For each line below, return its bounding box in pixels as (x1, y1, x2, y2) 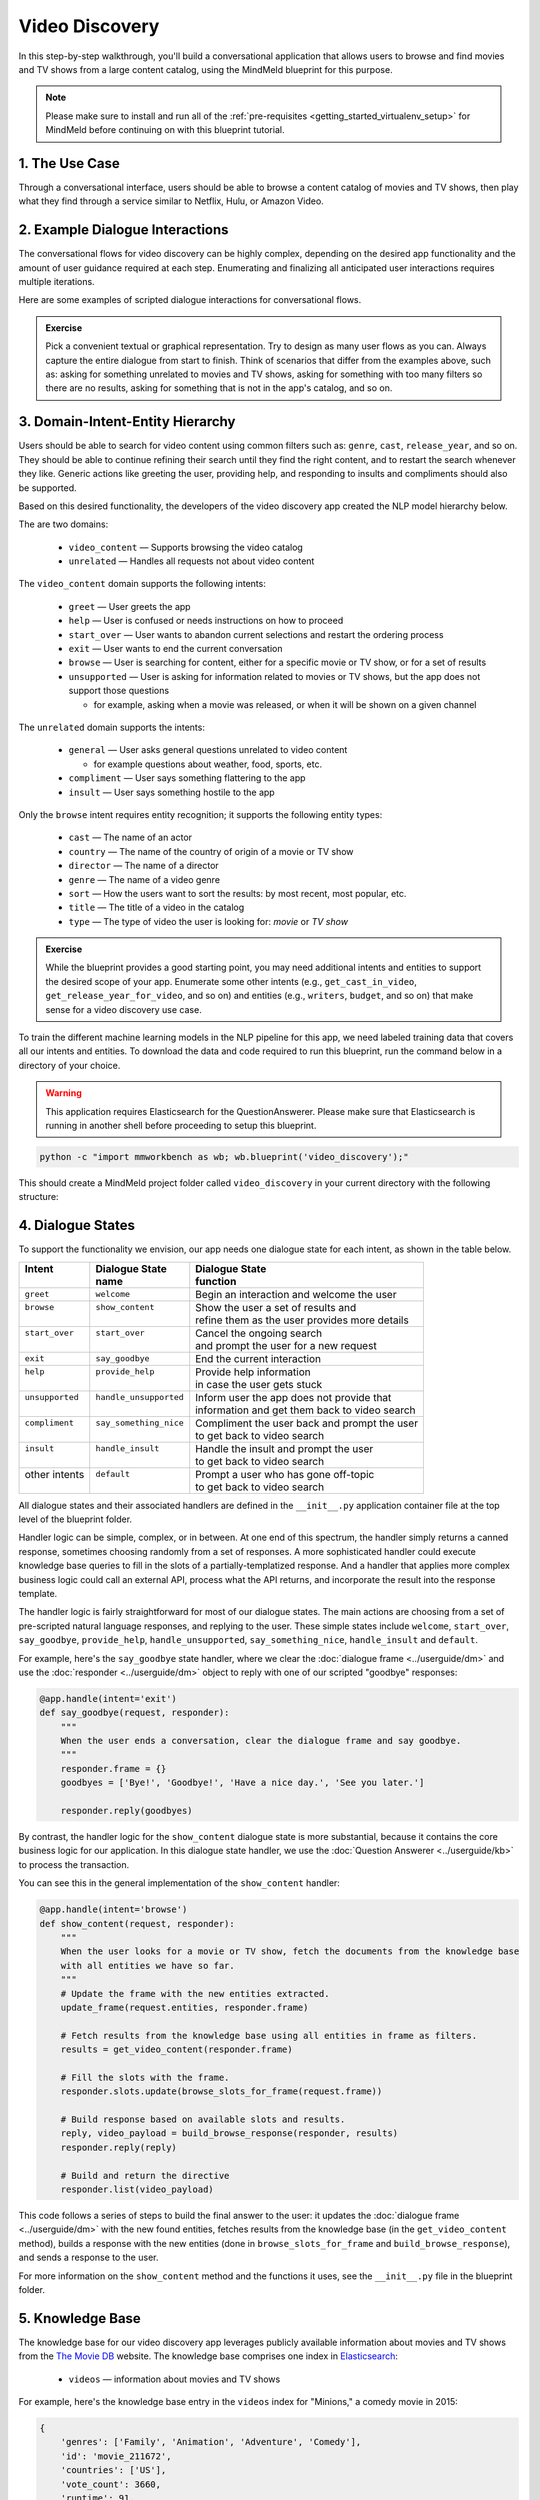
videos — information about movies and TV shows (68, 2373, 281, 2385)
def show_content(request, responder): (39, 1918, 235, 1929)
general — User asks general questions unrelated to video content (68, 744, 348, 756)
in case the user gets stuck (195, 1377, 323, 1391)
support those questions (68, 685, 170, 697)
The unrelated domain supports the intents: (18, 721, 205, 733)
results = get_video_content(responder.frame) (60, 2044, 294, 2055)
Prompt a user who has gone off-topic (195, 1467, 375, 1481)
